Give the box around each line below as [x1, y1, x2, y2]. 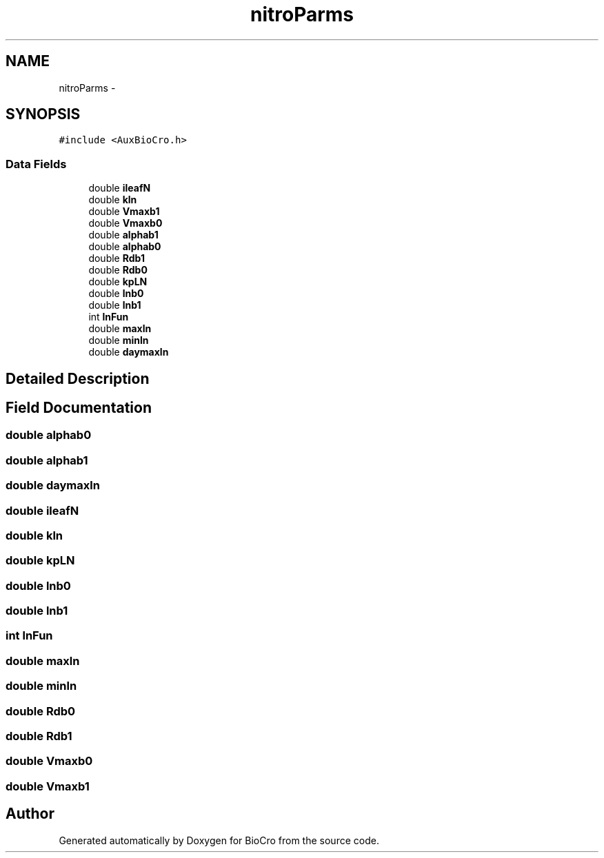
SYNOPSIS [6, 105, 81, 123]
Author [6, 805, 54, 823]
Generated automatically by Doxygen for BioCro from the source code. [59, 834, 379, 846]
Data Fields [6, 156, 67, 171]
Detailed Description [6, 369, 150, 387]
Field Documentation [6, 399, 152, 417]
